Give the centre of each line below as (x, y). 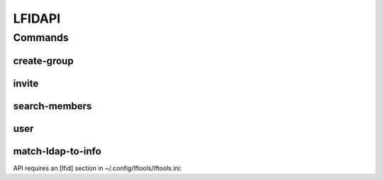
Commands (41, 38)
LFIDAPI (37, 18)
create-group (43, 61)
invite (26, 83)
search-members (52, 106)
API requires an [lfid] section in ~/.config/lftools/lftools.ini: (98, 168)
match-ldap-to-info (57, 151)
